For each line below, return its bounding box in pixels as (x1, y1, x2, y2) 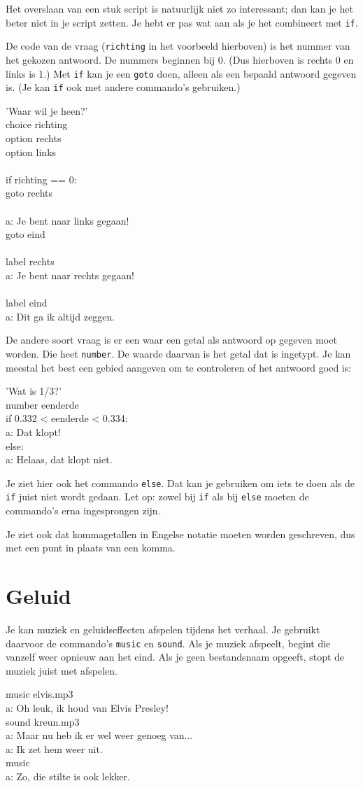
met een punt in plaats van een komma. (6, 540, 176, 555)
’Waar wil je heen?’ (6, 103, 88, 118)
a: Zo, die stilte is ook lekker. (6, 768, 130, 783)
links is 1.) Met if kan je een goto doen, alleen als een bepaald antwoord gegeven (6, 66, 357, 80)
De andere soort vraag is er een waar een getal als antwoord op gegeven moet (6, 332, 337, 347)
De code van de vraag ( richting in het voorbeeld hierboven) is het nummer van (6, 38, 350, 53)
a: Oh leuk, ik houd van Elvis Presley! (6, 700, 169, 715)
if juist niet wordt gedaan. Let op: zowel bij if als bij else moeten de (6, 489, 309, 504)
